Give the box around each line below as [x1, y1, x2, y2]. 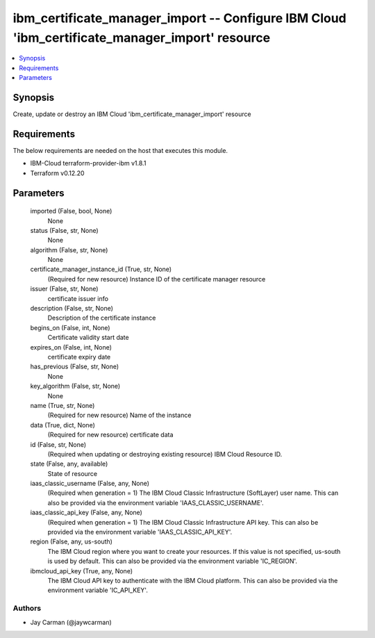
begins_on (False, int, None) [30, 323, 110, 332]
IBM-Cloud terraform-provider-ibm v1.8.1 [30, 159, 147, 167]
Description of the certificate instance [47, 313, 156, 322]
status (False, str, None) [30, 226, 99, 234]
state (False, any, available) [30, 459, 108, 468]
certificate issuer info [47, 294, 109, 302]
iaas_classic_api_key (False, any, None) [30, 508, 142, 517]
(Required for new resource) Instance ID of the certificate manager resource [47, 275, 266, 283]
